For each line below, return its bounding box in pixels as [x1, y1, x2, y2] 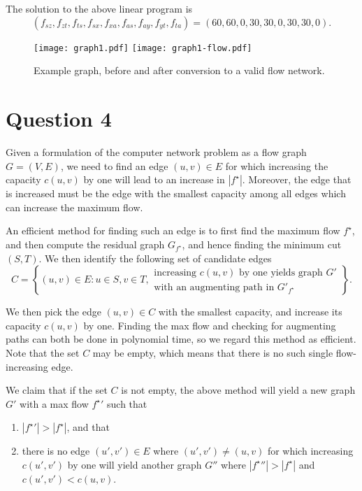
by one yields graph [238, 267, 323, 278]
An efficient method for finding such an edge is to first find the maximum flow [6, 223, 340, 238]
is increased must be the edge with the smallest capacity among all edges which [6, 186, 346, 201]
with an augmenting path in [154, 282, 275, 292]
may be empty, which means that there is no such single [92, 345, 333, 360]
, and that [66, 420, 110, 434]
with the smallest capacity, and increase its [158, 304, 342, 319]
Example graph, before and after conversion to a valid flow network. [34, 63, 325, 78]
